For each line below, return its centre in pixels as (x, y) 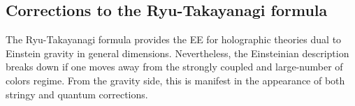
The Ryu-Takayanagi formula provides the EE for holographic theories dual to (174, 39)
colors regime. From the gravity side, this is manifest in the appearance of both (175, 80)
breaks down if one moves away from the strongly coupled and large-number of (174, 67)
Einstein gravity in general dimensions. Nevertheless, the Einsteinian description (177, 53)
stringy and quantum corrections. (77, 94)
